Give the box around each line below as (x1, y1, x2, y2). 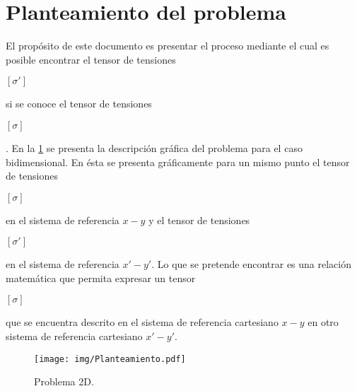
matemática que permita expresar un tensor (6, 270, 196, 285)
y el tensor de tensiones (148, 212, 250, 227)
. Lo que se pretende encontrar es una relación (151, 257, 352, 272)
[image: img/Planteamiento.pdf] (34, 354, 186, 364)
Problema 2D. (34, 374, 94, 389)
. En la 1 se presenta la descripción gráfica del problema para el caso (6, 140, 303, 155)
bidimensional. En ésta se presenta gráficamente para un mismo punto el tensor (6, 154, 350, 169)
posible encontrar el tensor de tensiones (6, 52, 176, 66)
